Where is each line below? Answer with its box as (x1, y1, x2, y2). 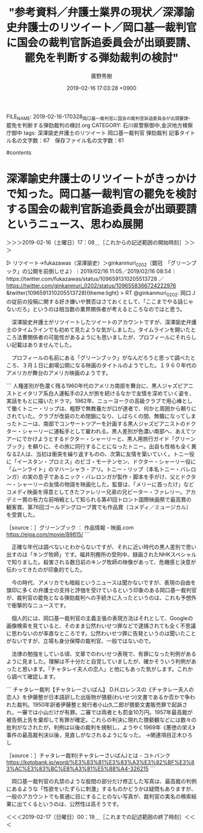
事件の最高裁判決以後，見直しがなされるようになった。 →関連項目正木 (6, 732, 182, 739)
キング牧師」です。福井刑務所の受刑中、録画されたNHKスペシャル (32, 551, 197, 558)
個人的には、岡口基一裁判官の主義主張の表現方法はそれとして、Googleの (11, 615, 193, 622)
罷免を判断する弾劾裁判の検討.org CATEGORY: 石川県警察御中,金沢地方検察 (6, 121, 193, 129)
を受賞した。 (6, 511, 38, 519)
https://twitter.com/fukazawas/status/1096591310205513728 (6, 275, 158, 283)
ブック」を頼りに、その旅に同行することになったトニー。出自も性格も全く (6, 443, 192, 450)
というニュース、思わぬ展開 (6, 217, 144, 231)
